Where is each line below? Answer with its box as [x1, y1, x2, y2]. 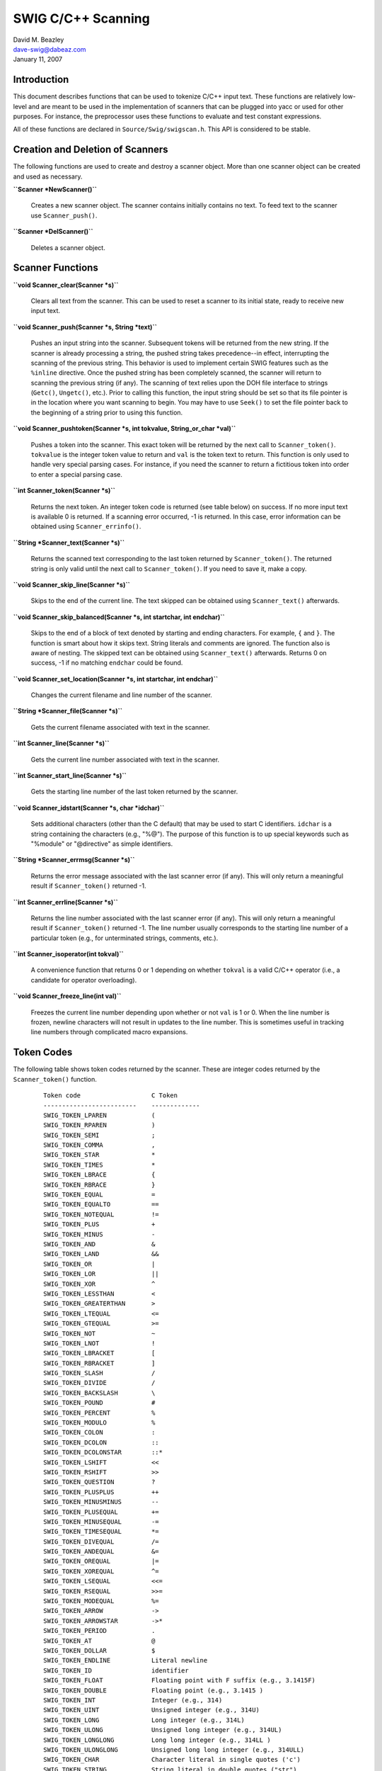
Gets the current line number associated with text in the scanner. [30, 755, 219, 764]
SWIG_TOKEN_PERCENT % [43, 1408, 156, 1417]
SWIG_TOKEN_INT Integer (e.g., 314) [43, 1696, 223, 1704]
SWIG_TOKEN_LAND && [43, 1250, 159, 1258]
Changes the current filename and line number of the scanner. [30, 691, 212, 699]
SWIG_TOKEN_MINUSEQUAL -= [43, 1517, 159, 1526]
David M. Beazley [13, 35, 64, 44]
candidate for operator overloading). [30, 975, 137, 984]
